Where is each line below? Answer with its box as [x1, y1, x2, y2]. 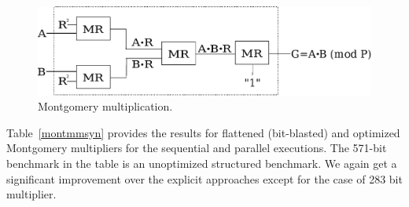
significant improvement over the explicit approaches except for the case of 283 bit [6, 170, 403, 187]
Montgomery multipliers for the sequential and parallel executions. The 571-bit [6, 140, 387, 156]
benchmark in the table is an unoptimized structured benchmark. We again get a [6, 154, 397, 171]
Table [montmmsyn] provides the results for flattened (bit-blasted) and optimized [6, 124, 400, 140]
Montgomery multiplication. [38, 98, 173, 114]
